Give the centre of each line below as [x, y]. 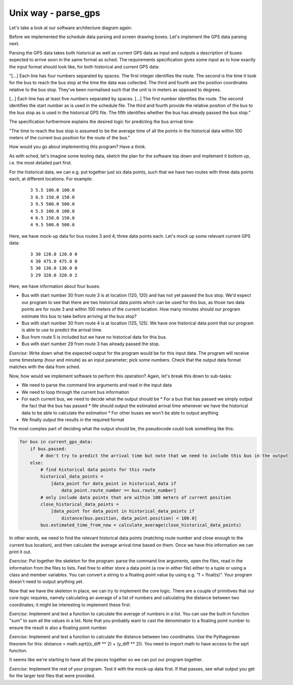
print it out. [20, 552]
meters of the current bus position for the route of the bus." [70, 138]
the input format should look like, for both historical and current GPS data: [84, 66]
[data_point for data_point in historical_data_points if [123, 511]
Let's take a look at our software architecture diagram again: [71, 28]
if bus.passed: [48, 449]
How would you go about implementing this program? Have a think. [78, 147]
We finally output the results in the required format [73, 420]
